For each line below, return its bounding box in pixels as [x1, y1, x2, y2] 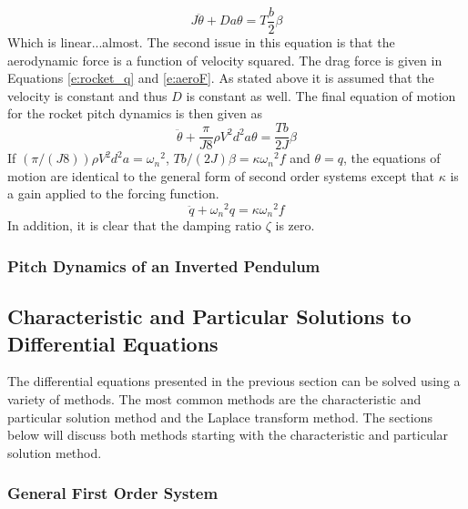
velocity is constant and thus [7, 86, 168, 105]
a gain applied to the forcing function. [7, 184, 219, 203]
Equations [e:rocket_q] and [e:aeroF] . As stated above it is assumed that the [7, 68, 434, 87]
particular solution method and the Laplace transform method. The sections [7, 407, 432, 426]
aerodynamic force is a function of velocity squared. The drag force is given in [7, 50, 443, 69]
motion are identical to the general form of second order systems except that [7, 166, 435, 185]
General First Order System [7, 482, 219, 504]
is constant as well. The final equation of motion [186, 86, 456, 105]
